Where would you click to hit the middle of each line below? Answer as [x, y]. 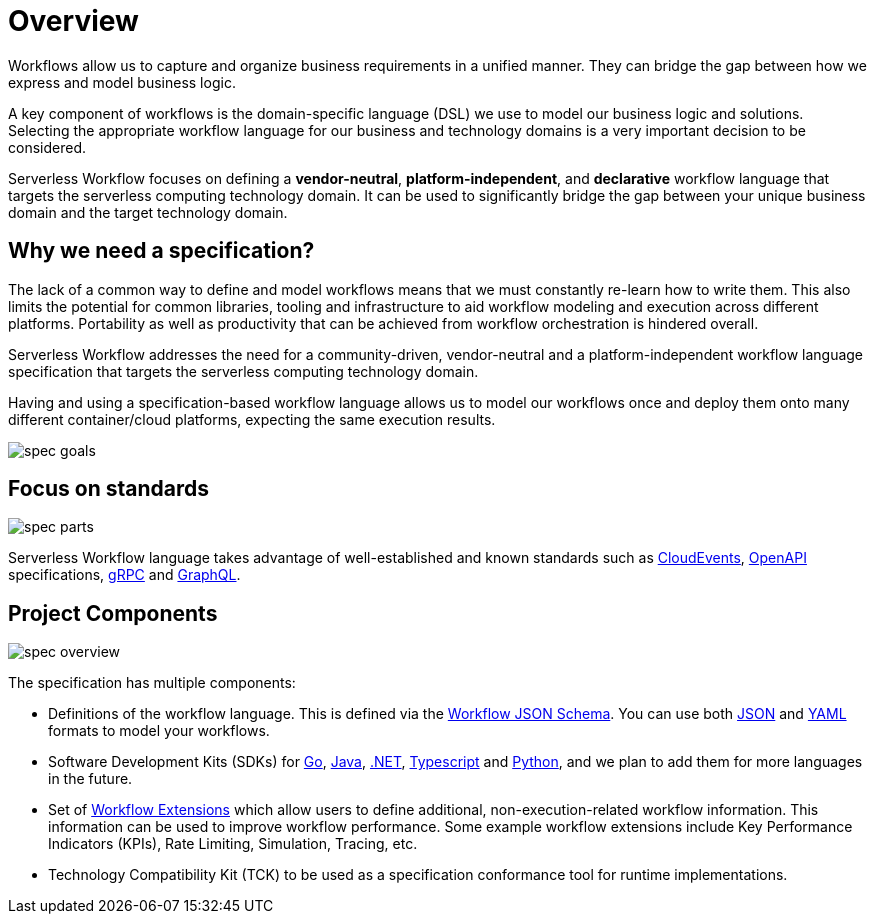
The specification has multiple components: [152, 683]
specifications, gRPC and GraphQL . [124, 575]
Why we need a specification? [161, 251]
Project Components [113, 613]
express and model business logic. [122, 82]
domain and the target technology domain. [148, 212]
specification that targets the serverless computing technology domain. [243, 371]
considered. [47, 147]
